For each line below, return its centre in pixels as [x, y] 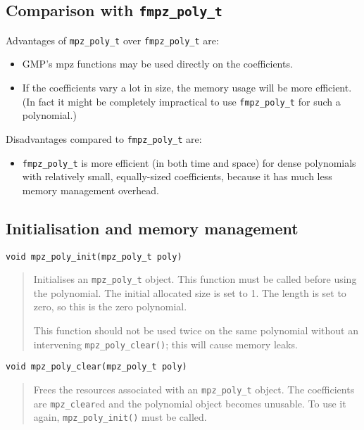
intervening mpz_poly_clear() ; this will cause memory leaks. [165, 344]
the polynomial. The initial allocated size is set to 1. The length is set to [190, 292]
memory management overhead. [90, 190]
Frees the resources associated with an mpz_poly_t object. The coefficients [194, 389]
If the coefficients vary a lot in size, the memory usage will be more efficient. [187, 88]
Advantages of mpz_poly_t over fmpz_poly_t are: [112, 40]
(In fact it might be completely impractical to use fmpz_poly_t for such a [181, 101]
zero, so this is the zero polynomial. [110, 306]
